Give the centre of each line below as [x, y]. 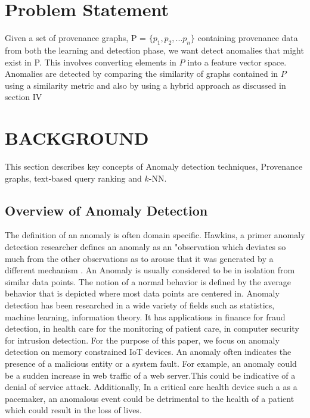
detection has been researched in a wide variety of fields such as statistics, [140, 305]
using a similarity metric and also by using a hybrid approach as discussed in [145, 85]
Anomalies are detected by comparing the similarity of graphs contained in [142, 74]
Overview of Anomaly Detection [106, 210]
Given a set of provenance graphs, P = [75, 38]
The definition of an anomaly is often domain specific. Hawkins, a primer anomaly [155, 235]
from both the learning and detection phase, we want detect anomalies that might [154, 50]
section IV [24, 97]
